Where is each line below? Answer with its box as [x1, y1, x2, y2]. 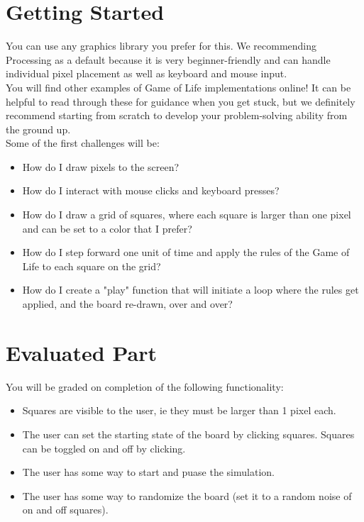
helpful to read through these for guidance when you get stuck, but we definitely [6, 94, 355, 109]
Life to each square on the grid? [22, 258, 161, 273]
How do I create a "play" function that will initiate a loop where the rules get [22, 282, 359, 297]
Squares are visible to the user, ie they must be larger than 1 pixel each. [22, 403, 336, 418]
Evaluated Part [6, 338, 157, 367]
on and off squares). [22, 502, 109, 517]
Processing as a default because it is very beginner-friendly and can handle [6, 52, 331, 67]
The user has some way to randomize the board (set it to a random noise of [22, 488, 352, 503]
